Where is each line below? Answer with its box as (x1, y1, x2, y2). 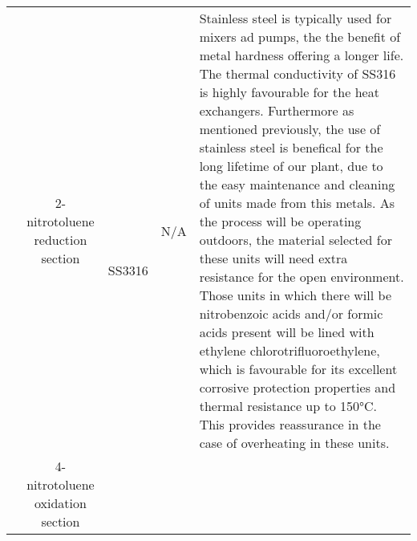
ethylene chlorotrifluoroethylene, (199, 341, 380, 360)
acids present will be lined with (199, 323, 374, 341)
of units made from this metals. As (199, 193, 395, 212)
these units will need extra (199, 249, 348, 267)
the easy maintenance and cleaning (199, 175, 395, 193)
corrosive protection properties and (199, 378, 396, 397)
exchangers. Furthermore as (199, 101, 354, 120)
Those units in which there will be (199, 286, 391, 304)
